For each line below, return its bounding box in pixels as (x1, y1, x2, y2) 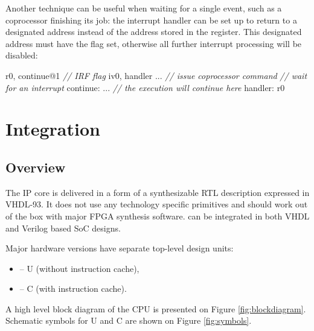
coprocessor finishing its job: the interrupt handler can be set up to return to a (5, 13, 297, 26)
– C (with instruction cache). (19, 282, 127, 295)
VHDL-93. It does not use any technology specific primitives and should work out (5, 198, 308, 210)
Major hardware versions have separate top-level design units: (5, 242, 234, 254)
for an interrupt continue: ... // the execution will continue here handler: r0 (5, 81, 285, 93)
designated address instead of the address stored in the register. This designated (5, 25, 302, 38)
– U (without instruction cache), (19, 262, 139, 274)
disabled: (5, 49, 38, 61)
